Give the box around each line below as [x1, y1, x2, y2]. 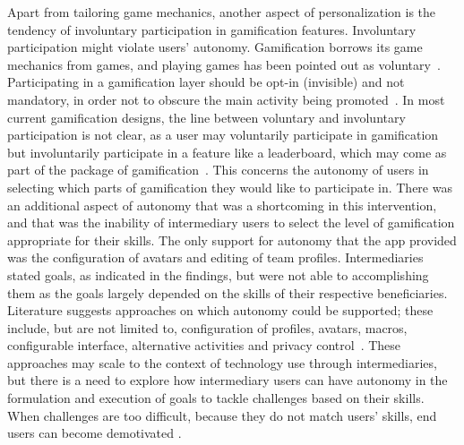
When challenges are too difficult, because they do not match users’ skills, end [7, 406, 437, 424]
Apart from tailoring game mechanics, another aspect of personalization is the [7, 3, 436, 21]
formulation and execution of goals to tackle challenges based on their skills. [7, 389, 425, 407]
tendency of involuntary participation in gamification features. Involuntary [7, 20, 417, 39]
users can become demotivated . [7, 424, 182, 442]
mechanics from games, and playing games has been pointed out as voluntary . [7, 55, 441, 73]
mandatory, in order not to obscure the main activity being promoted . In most [7, 90, 445, 108]
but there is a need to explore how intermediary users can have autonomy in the [7, 371, 448, 389]
